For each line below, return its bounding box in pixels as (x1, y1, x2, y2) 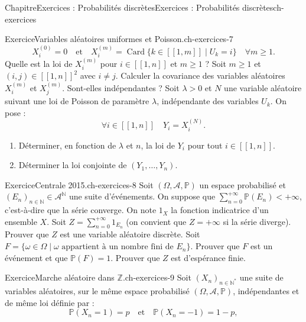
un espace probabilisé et (199, 178, 287, 191)
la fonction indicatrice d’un (171, 204, 269, 216)
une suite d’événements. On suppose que (69, 190, 216, 202)
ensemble (5, 215, 37, 227)
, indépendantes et (233, 285, 300, 297)
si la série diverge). (223, 215, 291, 227)
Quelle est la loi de (5, 57, 73, 69)
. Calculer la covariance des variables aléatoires (115, 69, 285, 82)
